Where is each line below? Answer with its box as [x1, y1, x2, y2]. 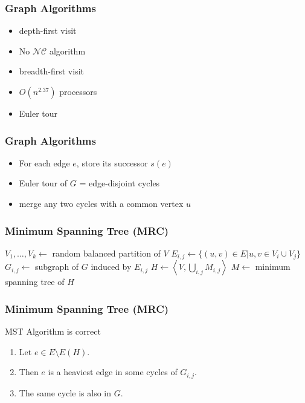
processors [59, 85, 97, 97]
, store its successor [76, 156, 148, 169]
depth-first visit [19, 24, 77, 37]
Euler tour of [19, 177, 68, 189]
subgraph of [35, 260, 79, 273]
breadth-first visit [19, 65, 84, 77]
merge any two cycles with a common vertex [19, 197, 184, 209]
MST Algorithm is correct [5, 325, 101, 338]
